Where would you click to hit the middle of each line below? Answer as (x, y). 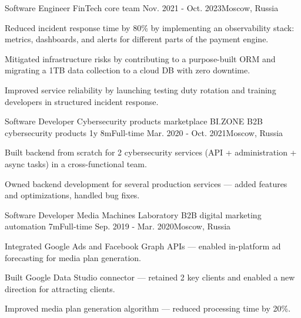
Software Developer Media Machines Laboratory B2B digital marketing (133, 214)
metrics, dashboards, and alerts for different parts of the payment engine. (137, 39)
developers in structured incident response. (82, 101)
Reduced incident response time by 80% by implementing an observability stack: (150, 27)
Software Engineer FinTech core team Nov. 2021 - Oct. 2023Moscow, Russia (142, 8)
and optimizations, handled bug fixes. (72, 195)
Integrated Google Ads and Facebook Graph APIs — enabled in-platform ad (143, 246)
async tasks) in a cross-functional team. (76, 163)
